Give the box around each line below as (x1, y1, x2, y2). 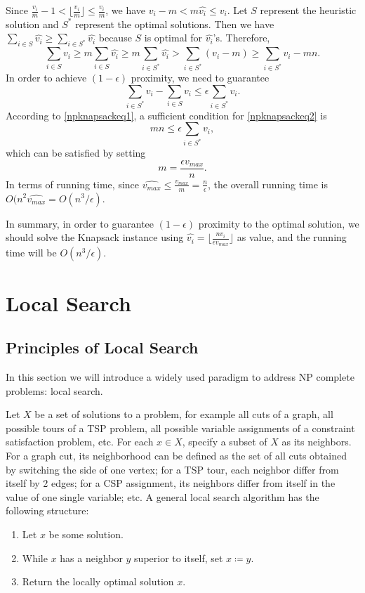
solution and (6, 16, 59, 31)
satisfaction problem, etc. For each (6, 434, 154, 449)
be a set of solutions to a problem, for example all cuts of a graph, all (34, 407, 333, 422)
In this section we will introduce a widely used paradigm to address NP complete (6, 369, 354, 384)
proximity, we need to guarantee (131, 70, 270, 85)
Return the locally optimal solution (22, 574, 174, 589)
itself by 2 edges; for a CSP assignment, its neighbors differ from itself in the (6, 476, 336, 490)
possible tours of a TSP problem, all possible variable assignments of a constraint (6, 420, 355, 435)
